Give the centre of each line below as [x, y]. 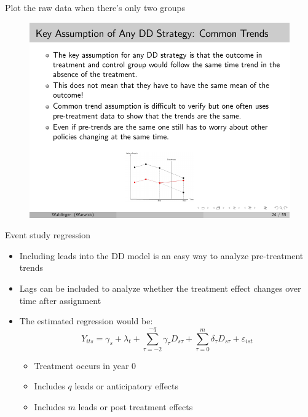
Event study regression [48, 235]
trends [31, 267]
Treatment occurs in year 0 [85, 365]
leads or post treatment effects [136, 407]
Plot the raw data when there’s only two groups [95, 7]
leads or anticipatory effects [127, 386]
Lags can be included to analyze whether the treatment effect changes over [160, 288]
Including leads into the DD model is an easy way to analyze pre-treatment [161, 255]
